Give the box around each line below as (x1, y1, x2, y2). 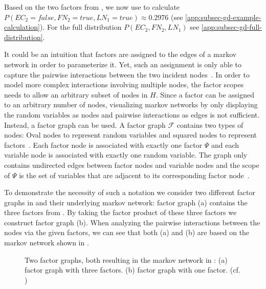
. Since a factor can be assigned (156, 89, 255, 100)
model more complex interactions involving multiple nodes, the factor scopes (4, 79, 244, 90)
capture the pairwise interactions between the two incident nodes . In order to (4, 69, 250, 80)
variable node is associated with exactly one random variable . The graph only (4, 149, 248, 160)
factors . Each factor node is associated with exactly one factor (4, 139, 203, 150)
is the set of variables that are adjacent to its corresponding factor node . (19, 169, 250, 180)
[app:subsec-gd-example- (185, 11, 261, 22)
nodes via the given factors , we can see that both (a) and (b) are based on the (4, 227, 250, 238)
